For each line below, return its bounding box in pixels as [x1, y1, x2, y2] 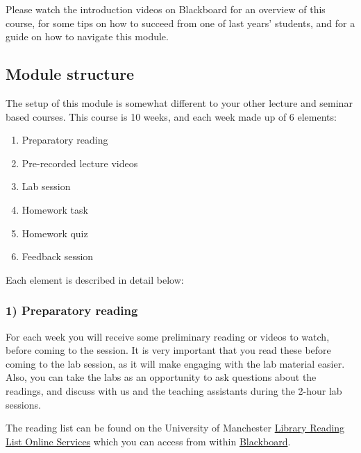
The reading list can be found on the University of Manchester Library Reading [6, 420, 345, 435]
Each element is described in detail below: [6, 272, 184, 287]
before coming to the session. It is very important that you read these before [6, 343, 331, 357]
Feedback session [22, 249, 94, 264]
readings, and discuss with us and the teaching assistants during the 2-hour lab [6, 383, 342, 398]
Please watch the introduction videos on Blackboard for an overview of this [6, 2, 326, 16]
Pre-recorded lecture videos [22, 155, 138, 170]
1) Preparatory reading [6, 302, 138, 319]
